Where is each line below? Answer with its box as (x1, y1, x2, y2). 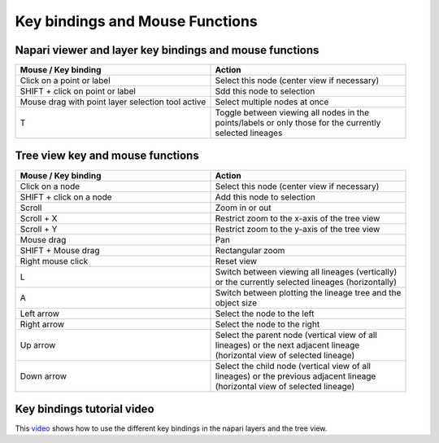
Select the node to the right (215, 318, 320, 330)
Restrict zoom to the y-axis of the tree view (215, 223, 380, 235)
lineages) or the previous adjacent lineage (215, 371, 376, 382)
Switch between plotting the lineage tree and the (215, 287, 402, 298)
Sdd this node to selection (215, 86, 315, 97)
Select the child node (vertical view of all (215, 360, 372, 371)
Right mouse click (20, 255, 89, 266)
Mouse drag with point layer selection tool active (20, 96, 206, 107)
